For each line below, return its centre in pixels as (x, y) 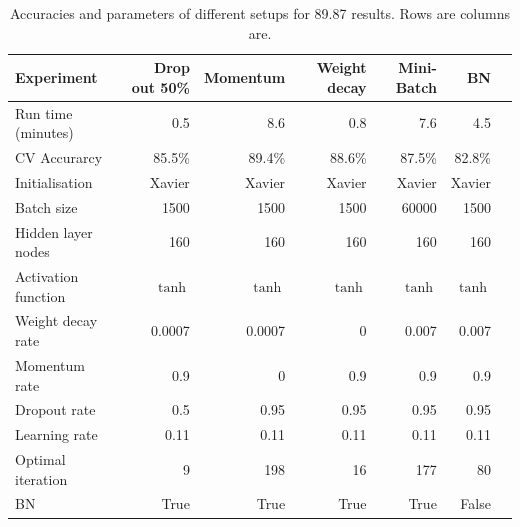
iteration (41, 478)
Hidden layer (54, 231)
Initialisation (54, 181)
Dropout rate (55, 409)
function (40, 295)
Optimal (40, 459)
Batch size (46, 206)
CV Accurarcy (59, 157)
